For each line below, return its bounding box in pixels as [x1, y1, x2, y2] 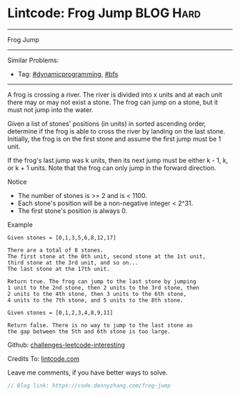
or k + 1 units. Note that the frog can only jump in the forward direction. [7, 163, 216, 172]
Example [7, 220, 34, 229]
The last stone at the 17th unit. [7, 265, 111, 272]
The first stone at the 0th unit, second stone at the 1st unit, [7, 252, 206, 260]
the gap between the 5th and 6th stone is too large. [7, 327, 171, 335]
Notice [7, 177, 27, 186]
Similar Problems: [7, 56, 59, 64]
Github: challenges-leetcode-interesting [7, 340, 125, 349]
